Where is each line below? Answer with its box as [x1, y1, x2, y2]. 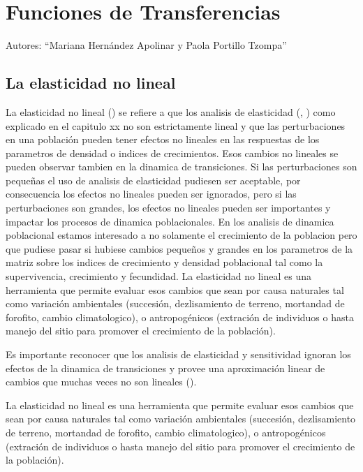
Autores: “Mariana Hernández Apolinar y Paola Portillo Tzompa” [6, 38, 287, 52]
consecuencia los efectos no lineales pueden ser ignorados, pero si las [6, 186, 297, 201]
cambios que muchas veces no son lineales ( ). [6, 374, 197, 389]
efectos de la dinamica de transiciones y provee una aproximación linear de [6, 360, 325, 375]
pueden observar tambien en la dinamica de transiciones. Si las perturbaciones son [6, 159, 357, 174]
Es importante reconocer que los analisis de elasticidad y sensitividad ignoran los [6, 347, 351, 362]
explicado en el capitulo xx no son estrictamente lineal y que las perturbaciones [6, 118, 346, 133]
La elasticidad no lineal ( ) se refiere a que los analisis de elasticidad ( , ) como [6, 104, 336, 119]
